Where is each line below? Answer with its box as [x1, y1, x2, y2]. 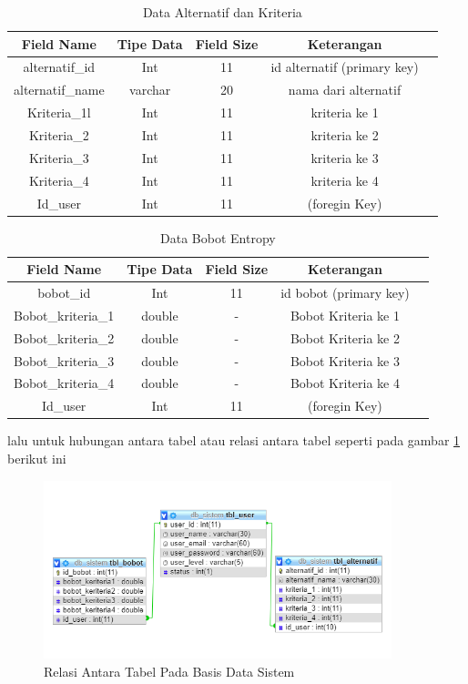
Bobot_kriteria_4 [14, 373, 115, 393]
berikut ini [7, 448, 66, 467]
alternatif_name [14, 80, 105, 99]
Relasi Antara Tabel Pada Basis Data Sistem [44, 661, 295, 680]
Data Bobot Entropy [160, 228, 276, 247]
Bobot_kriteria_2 [14, 328, 115, 347]
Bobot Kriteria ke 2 [290, 328, 400, 347]
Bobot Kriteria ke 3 [290, 351, 400, 370]
